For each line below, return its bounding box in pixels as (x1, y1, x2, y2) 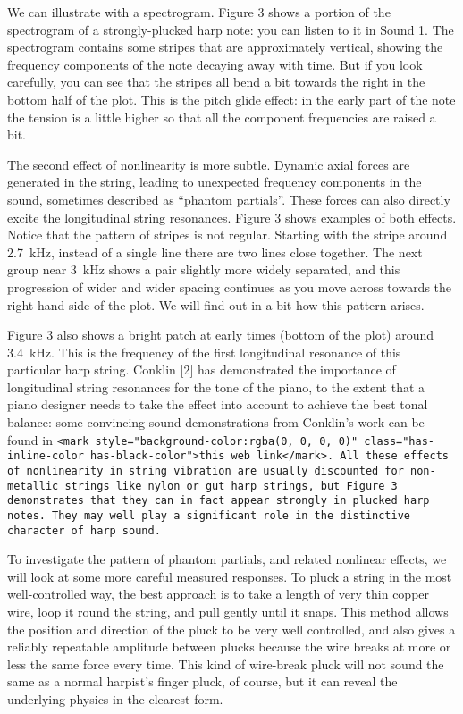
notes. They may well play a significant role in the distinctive (7, 508, 411, 522)
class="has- (364, 434, 435, 448)
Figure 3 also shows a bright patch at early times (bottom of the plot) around (7, 325, 434, 344)
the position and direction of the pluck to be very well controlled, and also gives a (7, 619, 456, 638)
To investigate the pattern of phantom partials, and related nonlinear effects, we (7, 550, 447, 568)
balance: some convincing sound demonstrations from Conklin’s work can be (7, 413, 425, 432)
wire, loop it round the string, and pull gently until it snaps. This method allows (7, 602, 449, 621)
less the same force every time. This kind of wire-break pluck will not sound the (7, 654, 444, 673)
